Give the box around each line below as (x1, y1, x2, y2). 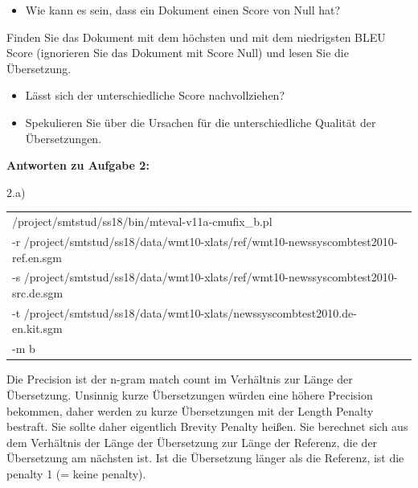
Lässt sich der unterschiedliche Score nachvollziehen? (25, 87, 285, 104)
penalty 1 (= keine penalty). (6, 465, 146, 482)
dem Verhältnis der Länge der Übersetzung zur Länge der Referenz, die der (6, 433, 378, 450)
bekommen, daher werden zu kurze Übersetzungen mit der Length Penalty (6, 402, 374, 419)
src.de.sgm (12, 284, 64, 301)
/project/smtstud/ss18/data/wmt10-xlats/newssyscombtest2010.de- (23, 304, 357, 321)
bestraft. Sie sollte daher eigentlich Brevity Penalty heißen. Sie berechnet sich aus (6, 418, 408, 435)
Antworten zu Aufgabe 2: (6, 157, 150, 174)
